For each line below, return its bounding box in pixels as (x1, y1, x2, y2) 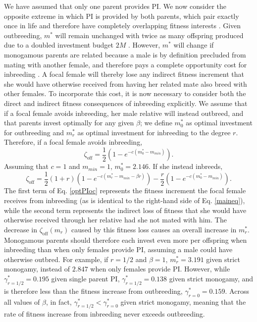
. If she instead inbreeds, (149, 161, 223, 171)
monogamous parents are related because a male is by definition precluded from (4, 49, 246, 59)
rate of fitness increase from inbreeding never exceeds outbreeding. (4, 309, 205, 319)
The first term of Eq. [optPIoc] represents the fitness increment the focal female (4, 185, 246, 196)
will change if (173, 40, 214, 50)
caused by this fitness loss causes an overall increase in (71, 224, 237, 234)
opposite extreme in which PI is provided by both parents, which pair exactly (4, 10, 239, 21)
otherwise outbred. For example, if (4, 254, 108, 264)
